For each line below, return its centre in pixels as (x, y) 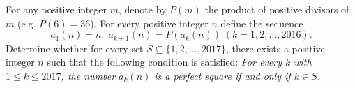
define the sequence (262, 23)
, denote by (142, 9)
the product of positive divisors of (277, 9)
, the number (88, 75)
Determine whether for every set (75, 48)
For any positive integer (56, 9)
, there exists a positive (275, 48)
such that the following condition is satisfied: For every (164, 62)
